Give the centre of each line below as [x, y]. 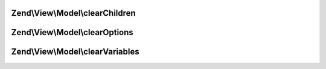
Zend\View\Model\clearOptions [72, 32]
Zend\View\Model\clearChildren [73, 13]
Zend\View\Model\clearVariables [75, 52]
